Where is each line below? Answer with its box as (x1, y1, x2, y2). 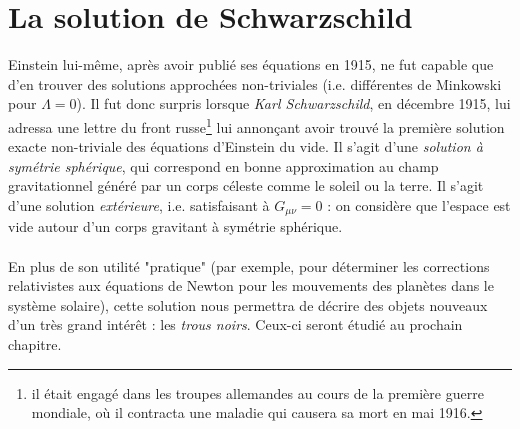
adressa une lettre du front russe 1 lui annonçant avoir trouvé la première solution (8, 113, 505, 137)
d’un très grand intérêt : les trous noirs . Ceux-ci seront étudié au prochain (8, 314, 463, 335)
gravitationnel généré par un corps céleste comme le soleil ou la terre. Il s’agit (8, 175, 484, 196)
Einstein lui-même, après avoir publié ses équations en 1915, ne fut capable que (8, 54, 494, 75)
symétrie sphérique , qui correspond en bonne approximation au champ (8, 155, 439, 176)
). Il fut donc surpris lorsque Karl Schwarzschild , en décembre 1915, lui (76, 93, 511, 114)
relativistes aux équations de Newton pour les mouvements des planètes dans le (8, 275, 494, 296)
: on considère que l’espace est (327, 194, 511, 215)
